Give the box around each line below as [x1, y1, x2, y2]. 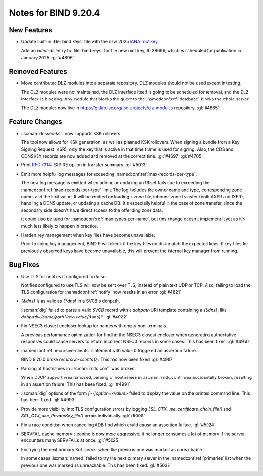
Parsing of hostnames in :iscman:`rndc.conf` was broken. [21, 365, 136, 371]
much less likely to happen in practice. [21, 223, 98, 229]
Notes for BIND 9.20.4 [9, 7, 100, 18]
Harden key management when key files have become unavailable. [21, 232, 155, 238]
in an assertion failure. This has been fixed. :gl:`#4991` [21, 381, 130, 387]
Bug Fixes [9, 260, 40, 269]
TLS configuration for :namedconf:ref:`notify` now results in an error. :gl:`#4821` [21, 289, 182, 295]
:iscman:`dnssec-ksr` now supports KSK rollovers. [21, 130, 122, 136]
